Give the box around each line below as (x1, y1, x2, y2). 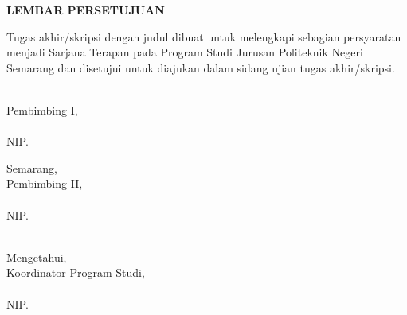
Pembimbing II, (6, 175, 83, 192)
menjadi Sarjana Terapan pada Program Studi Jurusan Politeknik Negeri (6, 44, 363, 60)
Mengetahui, (6, 248, 67, 265)
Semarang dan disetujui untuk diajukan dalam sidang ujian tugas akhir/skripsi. (6, 59, 395, 76)
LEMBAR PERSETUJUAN (6, 2, 165, 17)
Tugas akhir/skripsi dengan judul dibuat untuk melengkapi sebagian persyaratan (6, 28, 401, 45)
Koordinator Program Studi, (6, 264, 145, 281)
